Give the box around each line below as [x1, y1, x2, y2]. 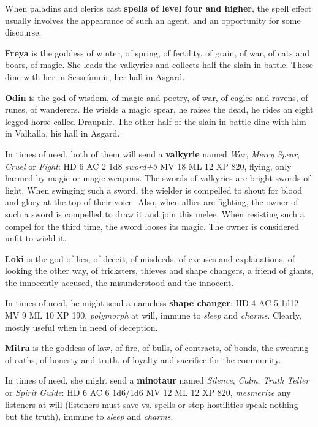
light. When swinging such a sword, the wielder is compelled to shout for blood [5, 183, 303, 196]
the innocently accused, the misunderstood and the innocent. [5, 276, 234, 289]
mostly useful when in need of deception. [5, 320, 158, 333]
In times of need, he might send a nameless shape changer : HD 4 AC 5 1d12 [5, 297, 299, 309]
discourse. [5, 26, 42, 39]
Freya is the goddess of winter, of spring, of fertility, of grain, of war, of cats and [5, 46, 310, 59]
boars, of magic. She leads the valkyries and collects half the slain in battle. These [5, 58, 313, 71]
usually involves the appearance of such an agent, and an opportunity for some [5, 13, 301, 26]
